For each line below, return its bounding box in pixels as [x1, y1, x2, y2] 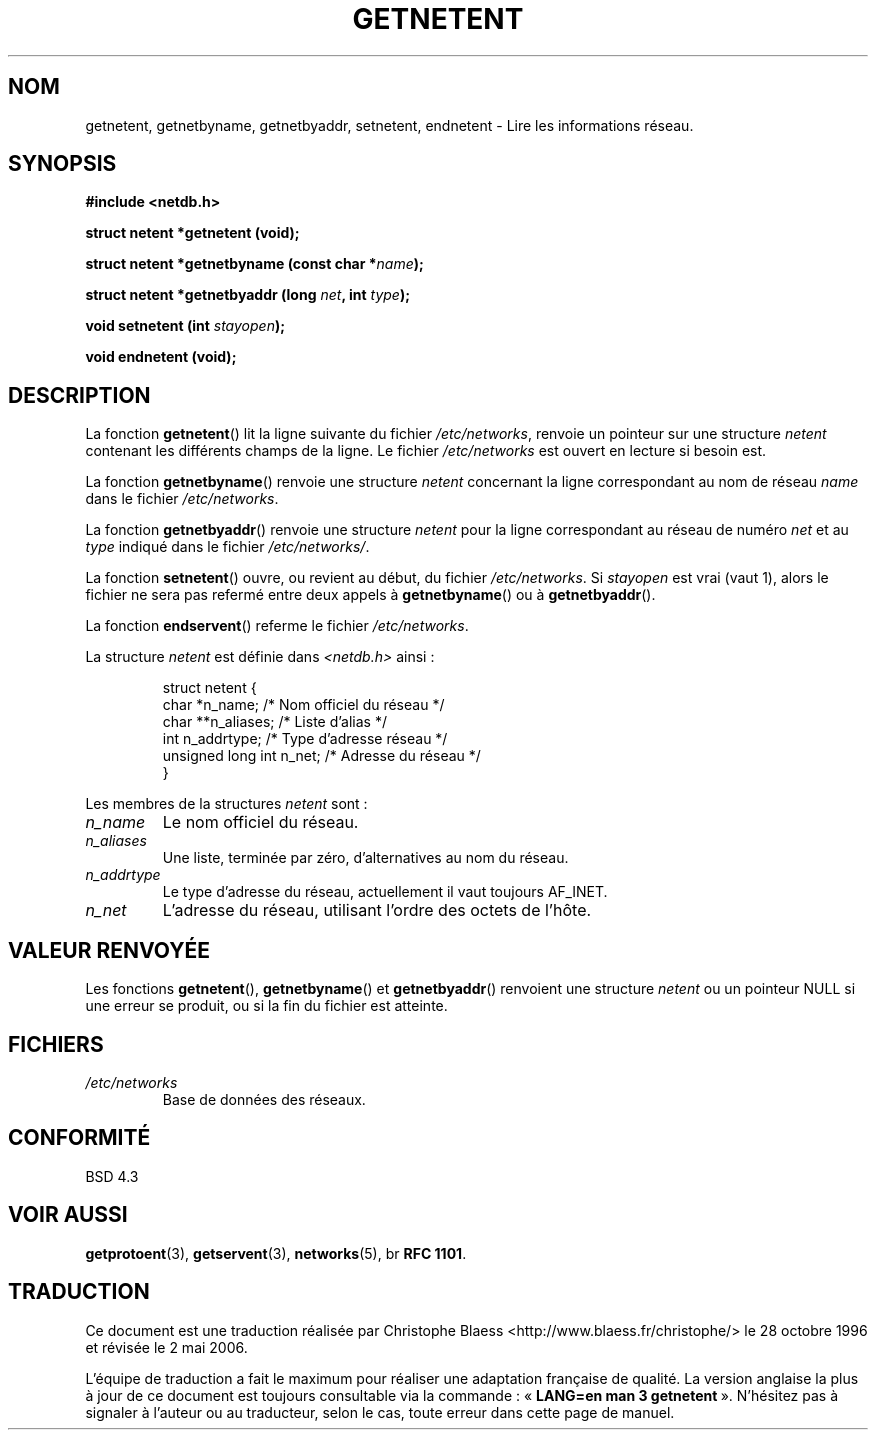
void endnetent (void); [85, 348, 237, 366]
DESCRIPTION [8, 382, 151, 408]
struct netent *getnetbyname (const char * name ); [85, 255, 424, 273]
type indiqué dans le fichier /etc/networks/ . [85, 538, 370, 556]
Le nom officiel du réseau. [162, 812, 359, 833]
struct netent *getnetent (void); [85, 224, 300, 242]
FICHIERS [8, 1031, 104, 1057]
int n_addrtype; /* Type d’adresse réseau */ [162, 730, 448, 748]
